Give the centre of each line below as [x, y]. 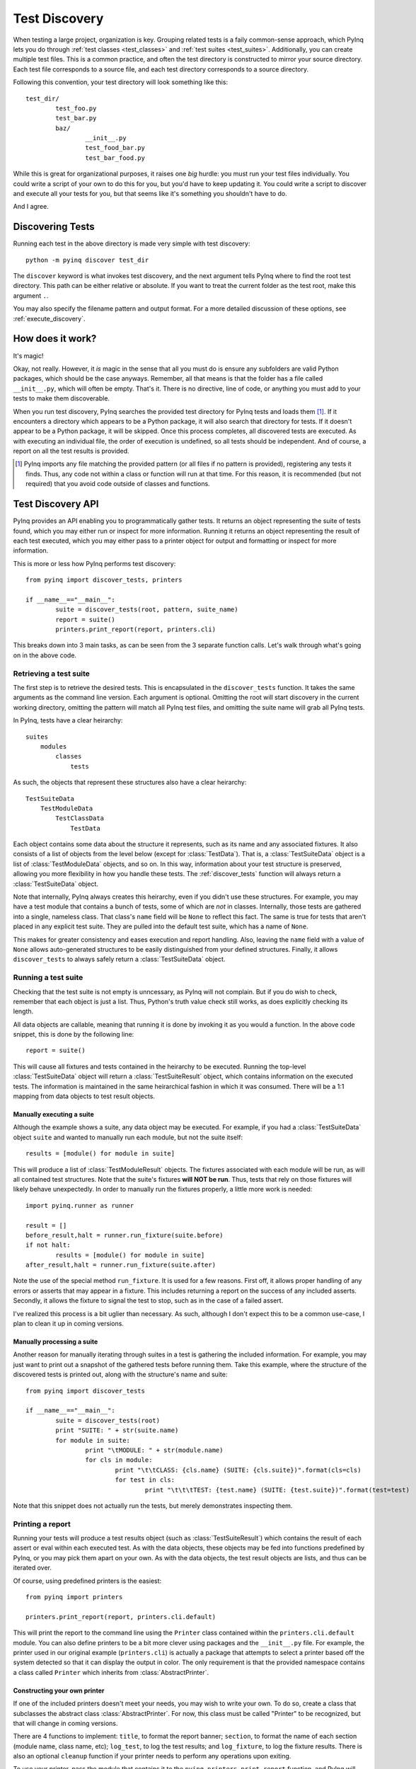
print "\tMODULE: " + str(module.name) [154, 1450]
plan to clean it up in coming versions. [68, 1324]
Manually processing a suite [56, 1342]
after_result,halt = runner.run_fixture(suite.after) [121, 1265]
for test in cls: [145, 1480]
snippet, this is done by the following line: [74, 1035]
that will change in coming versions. [65, 1723]
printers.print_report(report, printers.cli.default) [121, 1617]
